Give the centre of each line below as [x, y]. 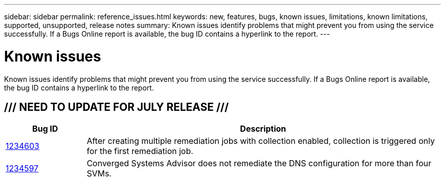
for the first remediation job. [140, 151]
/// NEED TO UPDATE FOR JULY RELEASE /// [117, 107]
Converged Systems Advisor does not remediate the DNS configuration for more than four [259, 163]
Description [263, 129]
